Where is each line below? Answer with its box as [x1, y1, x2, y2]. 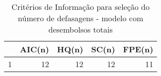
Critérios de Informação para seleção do [11, 1, 150, 12]
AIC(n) [20, 43, 49, 55]
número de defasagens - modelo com [18, 12, 144, 24]
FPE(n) [123, 43, 154, 55]
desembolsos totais [48, 24, 113, 35]
